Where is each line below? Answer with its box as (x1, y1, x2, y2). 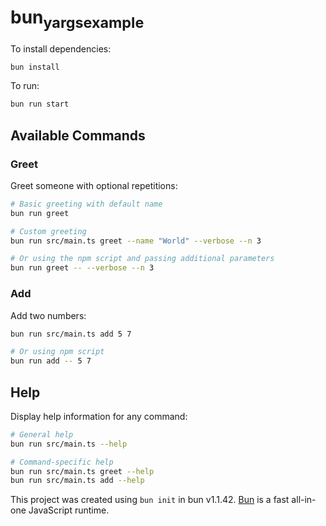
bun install (10, 62, 60, 72)
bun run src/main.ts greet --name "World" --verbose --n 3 (10, 236, 262, 246)
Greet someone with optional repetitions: (10, 179, 178, 191)
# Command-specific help (10, 457, 114, 467)
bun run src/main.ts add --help (10, 476, 145, 486)
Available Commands (10, 127, 146, 144)
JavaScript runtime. (28, 504, 110, 516)
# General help (10, 429, 74, 440)
